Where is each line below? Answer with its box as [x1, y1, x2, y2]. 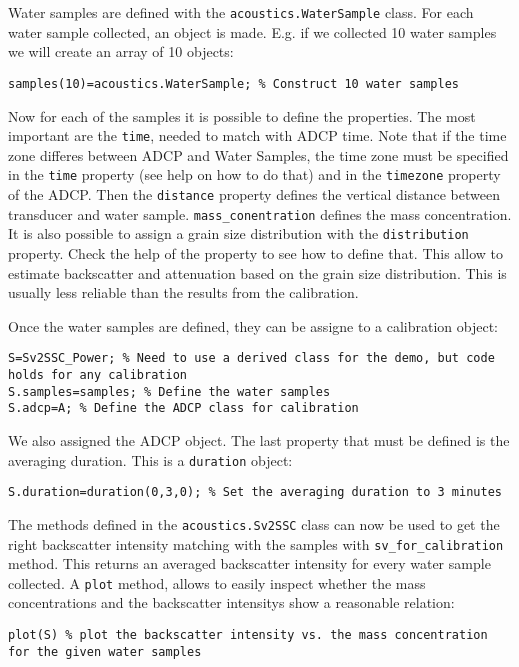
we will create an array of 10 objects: [8, 41, 234, 62]
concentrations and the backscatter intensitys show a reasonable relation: [8, 592, 455, 613]
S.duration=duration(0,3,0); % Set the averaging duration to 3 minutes [8, 485, 502, 500]
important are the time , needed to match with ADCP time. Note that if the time [8, 125, 507, 146]
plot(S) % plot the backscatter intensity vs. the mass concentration [8, 628, 488, 643]
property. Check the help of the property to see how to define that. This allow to [8, 242, 503, 263]
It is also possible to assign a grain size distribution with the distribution [8, 223, 469, 244]
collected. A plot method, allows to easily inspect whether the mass [8, 572, 426, 593]
